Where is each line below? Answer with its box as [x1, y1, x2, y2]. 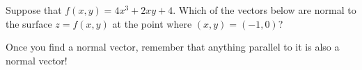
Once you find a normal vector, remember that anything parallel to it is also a [6, 40, 340, 54]
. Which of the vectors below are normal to [173, 3, 356, 17]
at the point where [112, 16, 192, 30]
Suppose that [6, 3, 62, 17]
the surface [6, 16, 52, 30]
